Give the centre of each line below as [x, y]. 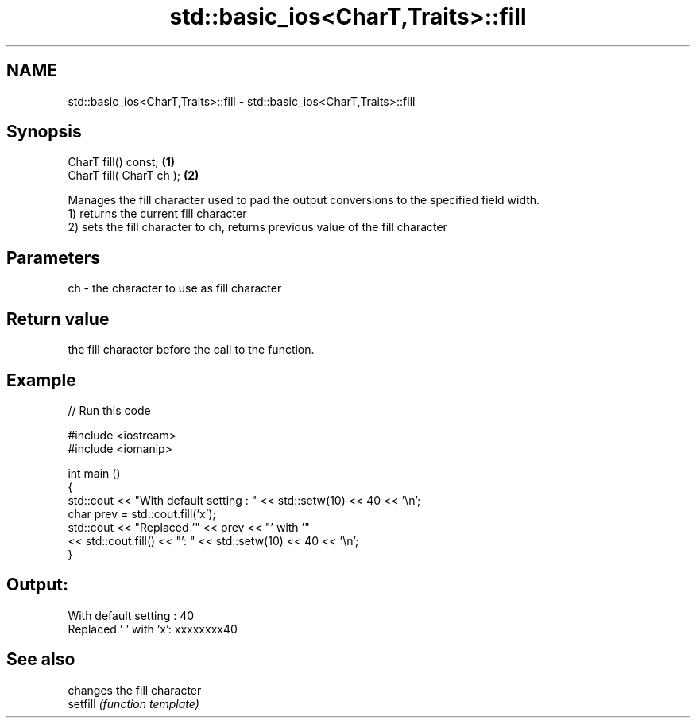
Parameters [53, 257]
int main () [94, 473]
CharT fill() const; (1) [122, 162]
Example [41, 380]
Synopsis [44, 132]
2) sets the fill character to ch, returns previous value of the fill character [257, 227]
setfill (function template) [133, 703]
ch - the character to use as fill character [175, 288]
